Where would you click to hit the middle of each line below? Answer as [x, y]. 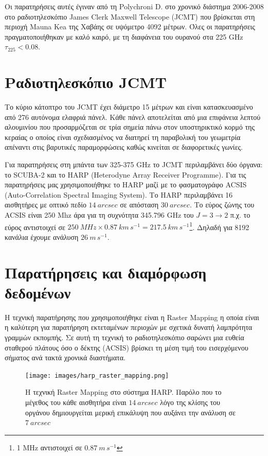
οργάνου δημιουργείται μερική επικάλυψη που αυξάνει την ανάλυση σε [130, 412]
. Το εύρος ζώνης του [222, 205]
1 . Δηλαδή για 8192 [219, 226]
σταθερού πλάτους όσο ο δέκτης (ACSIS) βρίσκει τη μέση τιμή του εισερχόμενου [127, 347]
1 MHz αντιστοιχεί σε [49, 447]
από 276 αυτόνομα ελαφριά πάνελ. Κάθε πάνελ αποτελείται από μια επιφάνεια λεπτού [133, 117]
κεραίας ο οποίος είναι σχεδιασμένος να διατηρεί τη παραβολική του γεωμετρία [123, 137]
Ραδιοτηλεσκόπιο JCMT [86, 82]
